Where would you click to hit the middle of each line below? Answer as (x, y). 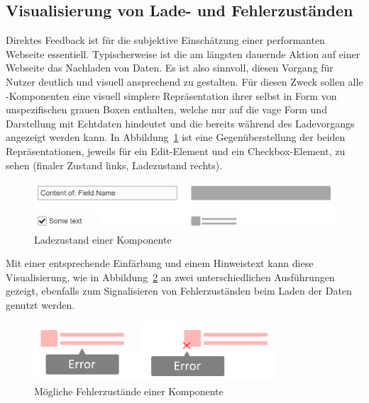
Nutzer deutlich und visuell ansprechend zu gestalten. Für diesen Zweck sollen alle (184, 81)
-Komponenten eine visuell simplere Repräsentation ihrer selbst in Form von (171, 95)
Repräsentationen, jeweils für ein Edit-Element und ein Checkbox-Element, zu (176, 151)
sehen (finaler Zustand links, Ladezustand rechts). (114, 165)
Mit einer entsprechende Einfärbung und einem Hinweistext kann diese (160, 263)
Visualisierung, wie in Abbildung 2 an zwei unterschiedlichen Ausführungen (170, 277)
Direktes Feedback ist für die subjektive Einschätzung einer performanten (165, 40)
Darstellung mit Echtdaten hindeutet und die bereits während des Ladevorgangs (180, 123)
